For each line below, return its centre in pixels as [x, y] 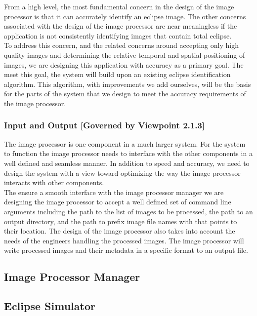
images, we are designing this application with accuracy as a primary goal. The [124, 64]
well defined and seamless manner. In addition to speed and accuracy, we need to [127, 163]
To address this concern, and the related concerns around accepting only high [121, 45]
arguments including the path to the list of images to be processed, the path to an [128, 211]
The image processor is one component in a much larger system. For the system [125, 143]
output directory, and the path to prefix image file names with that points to [121, 221]
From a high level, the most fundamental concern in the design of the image [119, 6]
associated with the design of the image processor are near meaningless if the [121, 26]
